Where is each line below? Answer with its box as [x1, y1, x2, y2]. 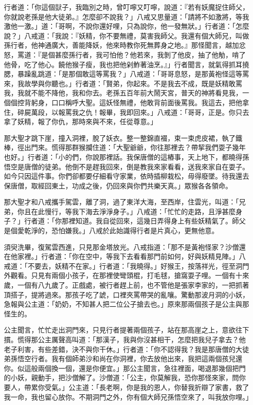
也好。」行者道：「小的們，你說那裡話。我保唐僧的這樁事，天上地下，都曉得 [4, 151, 242, 162]
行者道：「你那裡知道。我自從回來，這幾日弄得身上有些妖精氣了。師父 [24, 216, 246, 226]
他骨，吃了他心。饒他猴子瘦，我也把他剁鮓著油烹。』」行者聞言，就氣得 [4, 59, 229, 69]
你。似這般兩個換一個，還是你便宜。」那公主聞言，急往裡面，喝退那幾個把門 [4, 363, 246, 373]
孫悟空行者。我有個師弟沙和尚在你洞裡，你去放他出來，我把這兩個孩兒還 [10, 353, 242, 364]
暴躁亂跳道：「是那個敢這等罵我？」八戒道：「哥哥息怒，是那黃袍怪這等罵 [17, 69, 249, 79]
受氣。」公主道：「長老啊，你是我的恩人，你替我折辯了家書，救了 [44, 382, 249, 392]
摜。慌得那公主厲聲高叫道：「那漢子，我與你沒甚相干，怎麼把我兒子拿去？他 [4, 334, 246, 344]
